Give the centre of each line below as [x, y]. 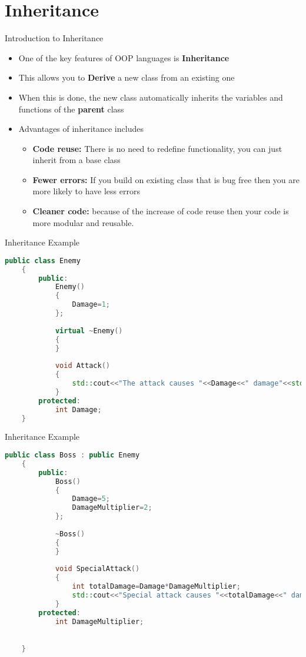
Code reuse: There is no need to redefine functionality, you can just [157, 148]
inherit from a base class [76, 160]
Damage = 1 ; [91, 305]
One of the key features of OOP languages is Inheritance [124, 57]
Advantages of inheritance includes [81, 129]
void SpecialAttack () [97, 569]
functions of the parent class [71, 109]
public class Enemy [43, 261]
